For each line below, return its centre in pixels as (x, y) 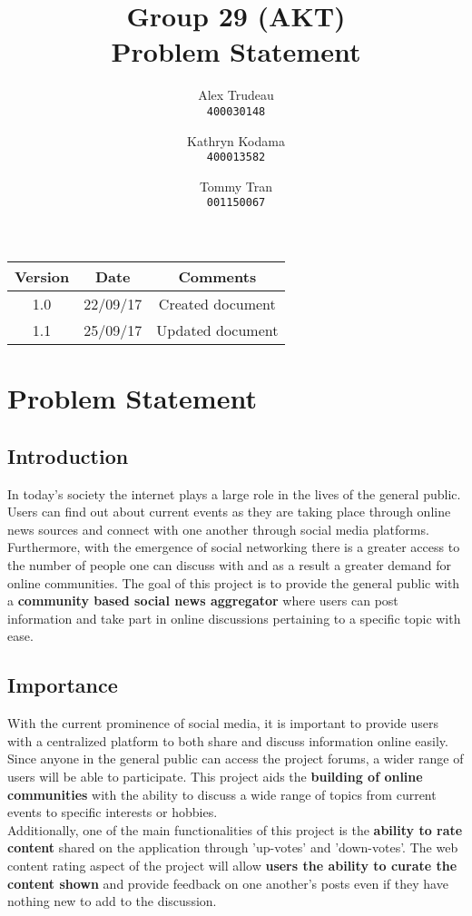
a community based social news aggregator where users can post (203, 601)
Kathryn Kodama (236, 140)
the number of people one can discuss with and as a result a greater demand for (230, 565)
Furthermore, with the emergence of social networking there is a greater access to (234, 547)
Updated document (217, 330)
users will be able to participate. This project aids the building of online (215, 776)
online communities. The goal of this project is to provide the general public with (234, 582)
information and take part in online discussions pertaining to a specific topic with (234, 618)
